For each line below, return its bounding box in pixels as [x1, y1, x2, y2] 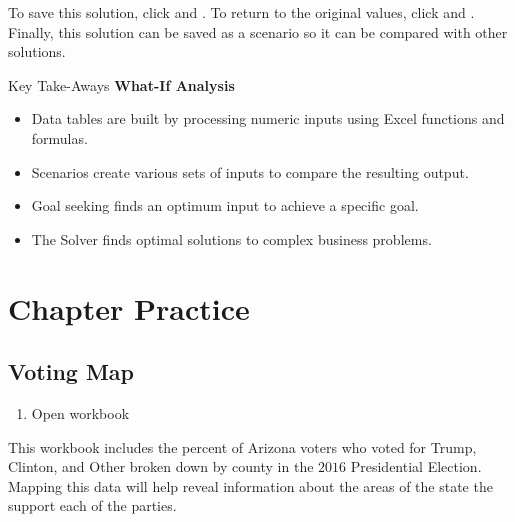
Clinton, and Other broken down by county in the [8, 456, 314, 477]
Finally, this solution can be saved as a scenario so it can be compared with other [8, 21, 508, 42]
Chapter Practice [8, 287, 250, 328]
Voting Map [8, 356, 135, 387]
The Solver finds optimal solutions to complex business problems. [31, 228, 432, 249]
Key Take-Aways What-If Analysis [8, 74, 235, 95]
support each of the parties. [8, 495, 177, 516]
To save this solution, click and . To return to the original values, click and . [8, 2, 475, 22]
